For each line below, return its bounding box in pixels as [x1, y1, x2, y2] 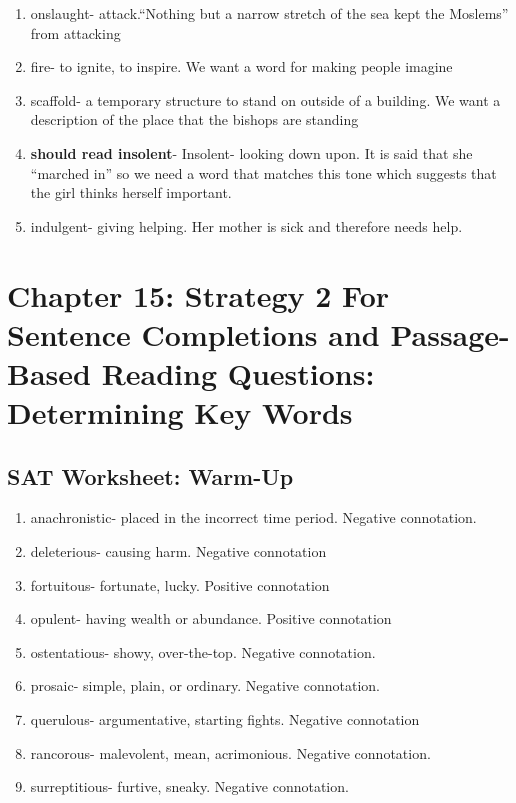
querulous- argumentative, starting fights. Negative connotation [30, 709, 420, 730]
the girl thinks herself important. [30, 182, 232, 203]
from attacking [30, 22, 121, 43]
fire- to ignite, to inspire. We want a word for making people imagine [30, 56, 453, 77]
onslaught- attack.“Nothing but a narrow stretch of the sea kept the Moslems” [30, 3, 509, 23]
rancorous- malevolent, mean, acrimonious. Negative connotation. [30, 742, 431, 763]
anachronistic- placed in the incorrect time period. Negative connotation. [30, 507, 477, 528]
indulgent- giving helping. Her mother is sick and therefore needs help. [30, 215, 463, 236]
